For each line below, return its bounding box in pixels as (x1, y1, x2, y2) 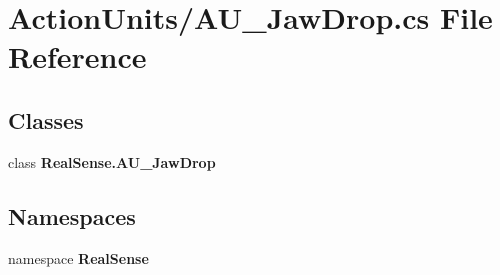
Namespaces (8, 200, 136, 231)
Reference (8, 36, 147, 77)
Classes (8, 104, 84, 135)
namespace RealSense (8, 247, 149, 268)
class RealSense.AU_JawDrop (8, 151, 216, 172)
